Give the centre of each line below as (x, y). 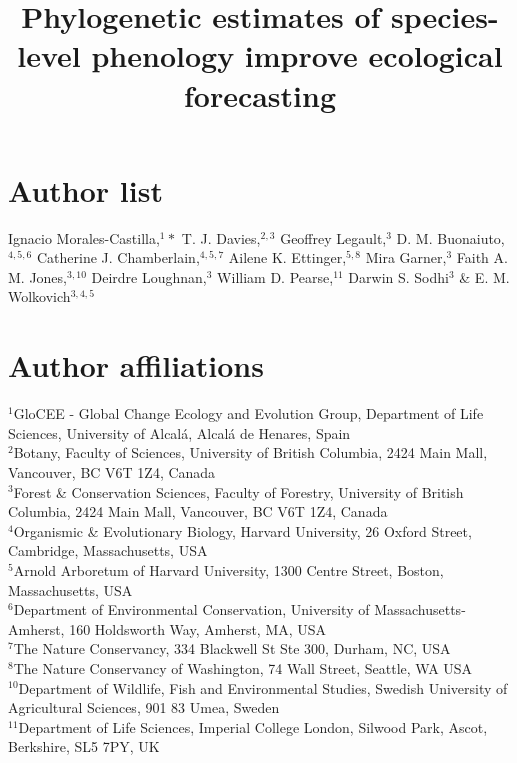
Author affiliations (136, 365)
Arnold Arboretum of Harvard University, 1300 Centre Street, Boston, (228, 569)
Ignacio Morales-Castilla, (84, 237)
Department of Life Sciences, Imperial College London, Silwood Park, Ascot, (253, 726)
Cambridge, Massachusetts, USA (108, 550)
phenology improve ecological (297, 55)
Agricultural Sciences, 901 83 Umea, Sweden (144, 707)
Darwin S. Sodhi (398, 276)
